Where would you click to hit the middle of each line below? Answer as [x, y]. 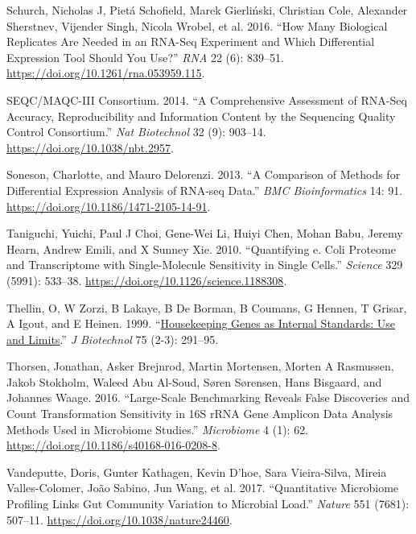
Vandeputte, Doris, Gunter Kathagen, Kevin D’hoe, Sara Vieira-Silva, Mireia [197, 472]
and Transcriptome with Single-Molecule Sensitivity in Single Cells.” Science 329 [205, 265]
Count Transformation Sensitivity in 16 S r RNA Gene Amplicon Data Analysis [200, 414]
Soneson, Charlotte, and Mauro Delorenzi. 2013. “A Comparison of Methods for [204, 174]
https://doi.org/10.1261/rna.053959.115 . [106, 73]
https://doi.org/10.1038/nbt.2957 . [90, 147]
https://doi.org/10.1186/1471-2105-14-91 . [109, 206]
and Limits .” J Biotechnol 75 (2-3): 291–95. [113, 339]
